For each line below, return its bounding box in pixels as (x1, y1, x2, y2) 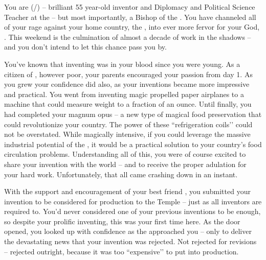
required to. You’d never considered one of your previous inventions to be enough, (4, 206, 261, 217)
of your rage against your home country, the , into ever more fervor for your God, (4, 21, 260, 32)
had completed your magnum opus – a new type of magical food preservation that (4, 108, 262, 119)
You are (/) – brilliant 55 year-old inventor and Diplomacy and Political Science (4, 2, 255, 12)
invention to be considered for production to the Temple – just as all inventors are (4, 196, 262, 206)
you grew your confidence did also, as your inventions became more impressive (4, 79, 250, 89)
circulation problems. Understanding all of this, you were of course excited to (4, 149, 246, 159)
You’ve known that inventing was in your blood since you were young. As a (4, 58, 240, 69)
